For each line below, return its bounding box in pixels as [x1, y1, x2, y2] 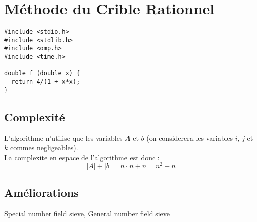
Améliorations [4, 184, 79, 200]
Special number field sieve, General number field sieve [4, 208, 170, 218]
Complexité [4, 108, 65, 124]
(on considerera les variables [146, 132, 233, 143]
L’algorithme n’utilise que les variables [4, 132, 123, 143]
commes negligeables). [10, 142, 78, 153]
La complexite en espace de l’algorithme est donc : [4, 152, 160, 162]
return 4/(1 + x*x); [11, 78, 80, 86]
